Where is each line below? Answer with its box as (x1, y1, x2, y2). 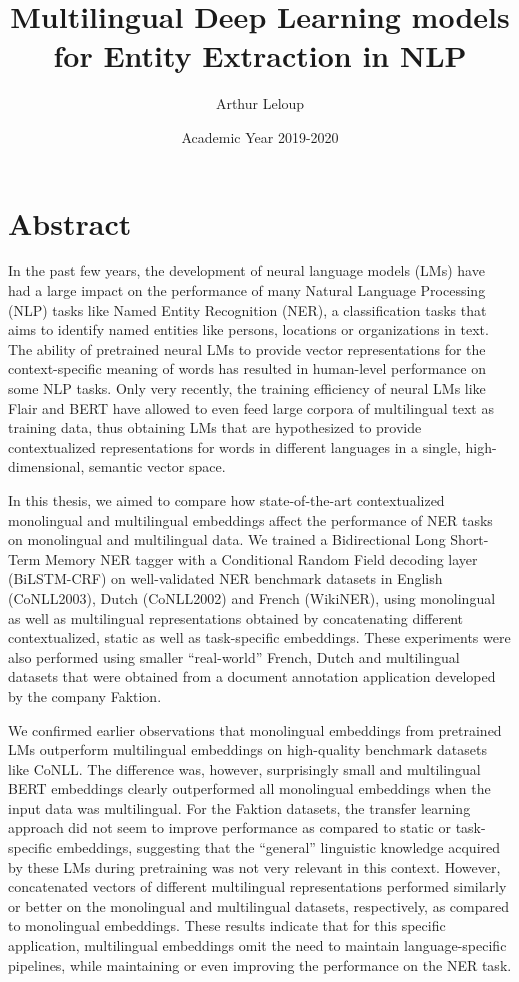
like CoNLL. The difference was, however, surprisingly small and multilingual (8, 758, 481, 779)
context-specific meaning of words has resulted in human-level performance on (8, 358, 487, 379)
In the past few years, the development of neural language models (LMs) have (8, 260, 485, 281)
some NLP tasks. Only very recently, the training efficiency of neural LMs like (8, 378, 486, 398)
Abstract (8, 202, 132, 243)
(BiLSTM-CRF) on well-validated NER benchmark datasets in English (8, 568, 443, 589)
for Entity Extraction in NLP (53, 35, 467, 76)
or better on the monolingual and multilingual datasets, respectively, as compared (8, 895, 509, 916)
